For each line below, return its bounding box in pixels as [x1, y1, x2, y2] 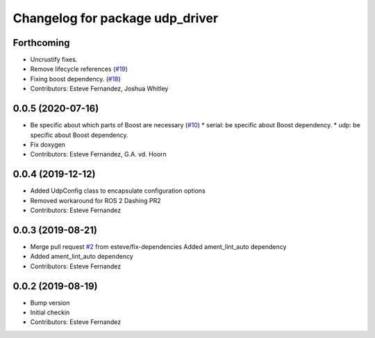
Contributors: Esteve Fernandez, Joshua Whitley [30, 84, 169, 93]
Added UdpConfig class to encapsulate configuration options [30, 186, 206, 195]
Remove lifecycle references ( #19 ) [30, 65, 128, 73]
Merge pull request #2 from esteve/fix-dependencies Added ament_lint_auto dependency [30, 242, 287, 250]
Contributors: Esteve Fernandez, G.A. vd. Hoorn [30, 150, 167, 159]
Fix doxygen [30, 140, 66, 149]
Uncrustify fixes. [30, 56, 78, 64]
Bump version [30, 298, 70, 307]
